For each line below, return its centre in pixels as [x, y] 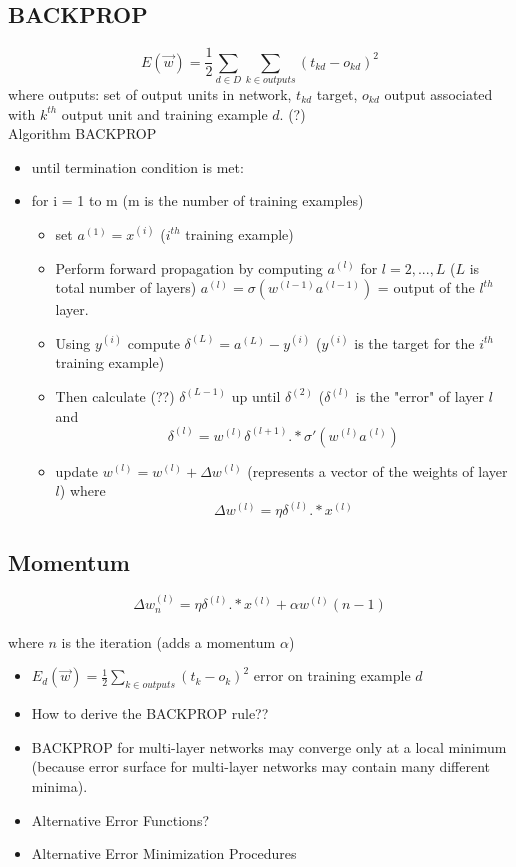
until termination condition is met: [137, 166]
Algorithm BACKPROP [82, 133]
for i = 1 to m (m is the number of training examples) [197, 200]
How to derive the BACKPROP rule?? [150, 713]
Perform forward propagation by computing [189, 267]
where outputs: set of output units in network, [150, 94]
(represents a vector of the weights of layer [377, 470]
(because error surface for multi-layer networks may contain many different [261, 766]
